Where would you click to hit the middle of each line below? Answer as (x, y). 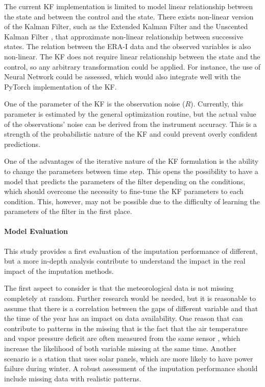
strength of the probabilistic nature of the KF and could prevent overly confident (131, 134)
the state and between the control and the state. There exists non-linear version (129, 16)
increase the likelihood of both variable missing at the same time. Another (120, 348)
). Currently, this (217, 104)
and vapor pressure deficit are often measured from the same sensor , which (122, 338)
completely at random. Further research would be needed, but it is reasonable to (130, 298)
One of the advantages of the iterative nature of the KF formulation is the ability (131, 161)
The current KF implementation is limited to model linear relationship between (129, 6)
